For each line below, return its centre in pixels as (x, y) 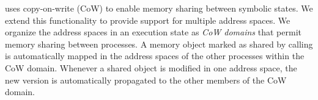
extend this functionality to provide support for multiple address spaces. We (148, 20)
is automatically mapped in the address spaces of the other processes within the (155, 56)
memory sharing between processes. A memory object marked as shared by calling (159, 44)
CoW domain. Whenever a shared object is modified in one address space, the (151, 67)
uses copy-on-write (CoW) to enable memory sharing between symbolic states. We (159, 8)
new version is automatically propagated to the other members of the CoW (146, 80)
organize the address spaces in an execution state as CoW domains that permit (153, 32)
